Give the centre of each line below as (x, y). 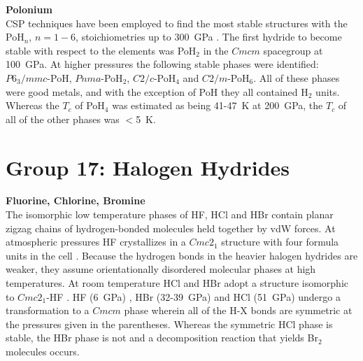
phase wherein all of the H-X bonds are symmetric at (238, 310)
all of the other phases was (63, 119)
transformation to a (48, 310)
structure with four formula (280, 242)
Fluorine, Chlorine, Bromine (76, 200)
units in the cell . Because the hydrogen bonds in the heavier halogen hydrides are (182, 255)
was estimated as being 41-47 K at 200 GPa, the (218, 105)
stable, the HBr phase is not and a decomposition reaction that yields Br (162, 338)
